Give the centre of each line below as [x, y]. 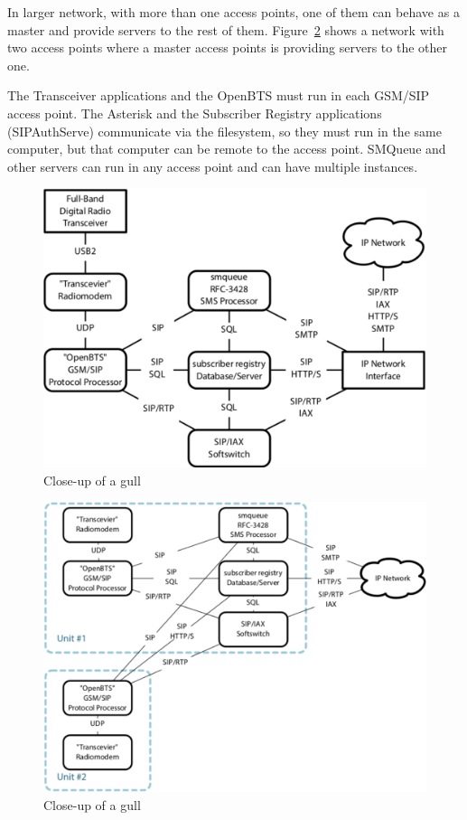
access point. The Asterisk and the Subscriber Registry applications [195, 113]
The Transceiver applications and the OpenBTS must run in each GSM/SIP [219, 95]
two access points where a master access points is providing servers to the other [228, 47]
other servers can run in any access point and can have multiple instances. [213, 166]
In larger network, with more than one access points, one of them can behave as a [233, 12]
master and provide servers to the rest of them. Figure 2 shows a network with [226, 29]
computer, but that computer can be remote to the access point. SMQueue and [227, 149]
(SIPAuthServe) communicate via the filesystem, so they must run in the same [224, 131]
